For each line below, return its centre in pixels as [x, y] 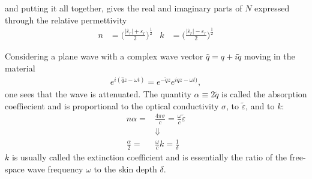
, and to [260, 105]
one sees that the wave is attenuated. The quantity [98, 94]
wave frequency [55, 168]
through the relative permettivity [66, 20]
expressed [272, 8]
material [20, 68]
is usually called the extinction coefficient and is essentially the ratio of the [149, 157]
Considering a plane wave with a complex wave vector [104, 56]
